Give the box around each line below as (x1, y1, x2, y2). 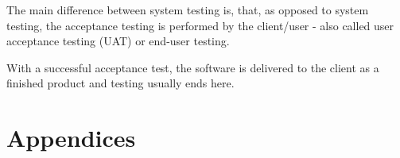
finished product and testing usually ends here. (6, 75, 235, 91)
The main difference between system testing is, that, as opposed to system (6, 2, 369, 17)
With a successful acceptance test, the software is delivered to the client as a (6, 59, 379, 75)
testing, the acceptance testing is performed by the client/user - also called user (6, 17, 394, 33)
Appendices (6, 121, 136, 154)
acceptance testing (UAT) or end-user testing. (6, 33, 230, 49)
